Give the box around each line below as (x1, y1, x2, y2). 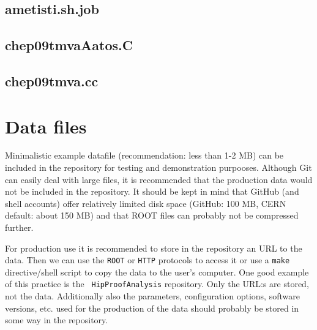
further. (5, 221, 34, 234)
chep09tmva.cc (5, 71, 99, 90)
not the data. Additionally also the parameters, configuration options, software (5, 290, 300, 302)
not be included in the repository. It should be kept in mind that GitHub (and (5, 185, 299, 198)
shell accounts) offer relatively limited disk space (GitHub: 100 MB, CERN (5, 197, 286, 209)
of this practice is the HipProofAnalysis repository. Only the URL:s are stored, (5, 277, 309, 290)
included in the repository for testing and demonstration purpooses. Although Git (5, 161, 312, 174)
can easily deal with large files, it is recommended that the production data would (5, 173, 313, 186)
